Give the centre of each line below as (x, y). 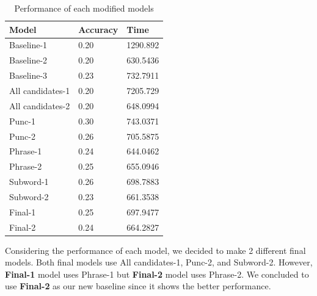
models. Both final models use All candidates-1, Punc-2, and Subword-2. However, (159, 262)
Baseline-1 (28, 45)
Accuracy (98, 29)
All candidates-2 (40, 105)
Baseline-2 (28, 60)
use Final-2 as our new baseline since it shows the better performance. (138, 286)
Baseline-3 (28, 75)
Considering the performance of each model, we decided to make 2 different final (155, 250)
